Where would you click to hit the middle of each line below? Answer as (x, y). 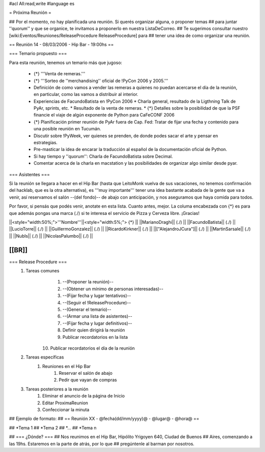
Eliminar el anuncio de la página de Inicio (84, 396)
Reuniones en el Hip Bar (66, 366)
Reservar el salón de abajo (86, 373)
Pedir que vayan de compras (88, 380)
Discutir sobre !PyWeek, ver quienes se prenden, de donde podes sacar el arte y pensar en (126, 136)
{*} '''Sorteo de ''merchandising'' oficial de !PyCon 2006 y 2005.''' (101, 81)
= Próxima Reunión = (30, 13)
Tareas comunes (43, 271)
